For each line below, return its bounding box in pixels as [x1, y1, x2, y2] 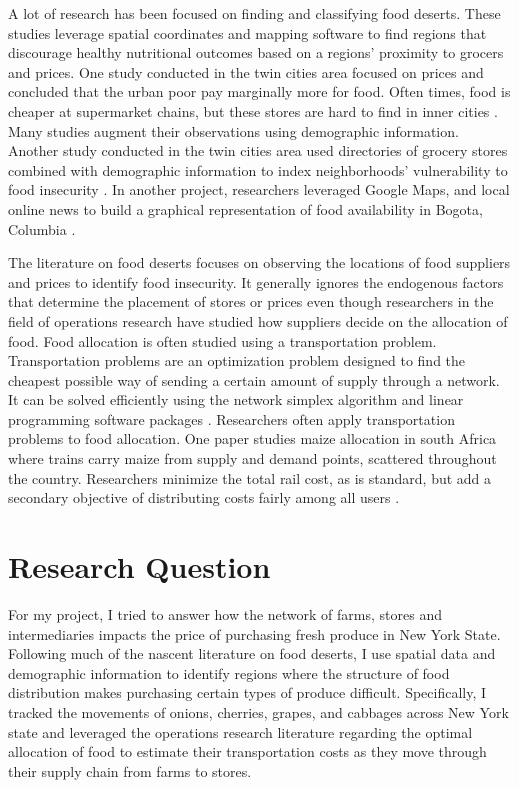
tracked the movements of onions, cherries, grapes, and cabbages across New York [8, 701, 509, 722]
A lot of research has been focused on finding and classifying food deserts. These [8, 3, 501, 23]
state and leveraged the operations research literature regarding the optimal [8, 721, 473, 742]
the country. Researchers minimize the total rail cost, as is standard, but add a [8, 467, 492, 488]
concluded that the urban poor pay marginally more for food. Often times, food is [8, 81, 511, 102]
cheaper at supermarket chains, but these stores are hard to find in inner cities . [8, 100, 498, 121]
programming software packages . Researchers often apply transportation [8, 408, 455, 429]
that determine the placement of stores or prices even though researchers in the [8, 291, 494, 312]
